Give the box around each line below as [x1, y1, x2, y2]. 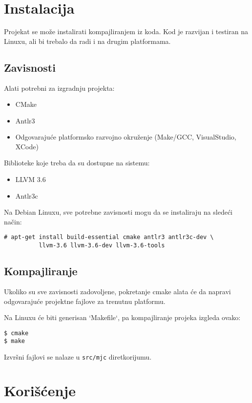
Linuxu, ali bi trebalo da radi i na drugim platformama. [4, 36, 171, 46]
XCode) [15, 141, 39, 151]
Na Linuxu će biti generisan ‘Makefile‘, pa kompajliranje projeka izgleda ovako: [4, 312, 241, 322]
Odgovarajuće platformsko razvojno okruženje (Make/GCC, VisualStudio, [15, 132, 236, 142]
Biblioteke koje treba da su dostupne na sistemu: [4, 158, 150, 168]
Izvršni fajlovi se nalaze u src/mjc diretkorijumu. [4, 352, 152, 362]
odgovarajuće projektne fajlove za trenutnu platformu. [4, 296, 166, 306]
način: [4, 216, 22, 226]
